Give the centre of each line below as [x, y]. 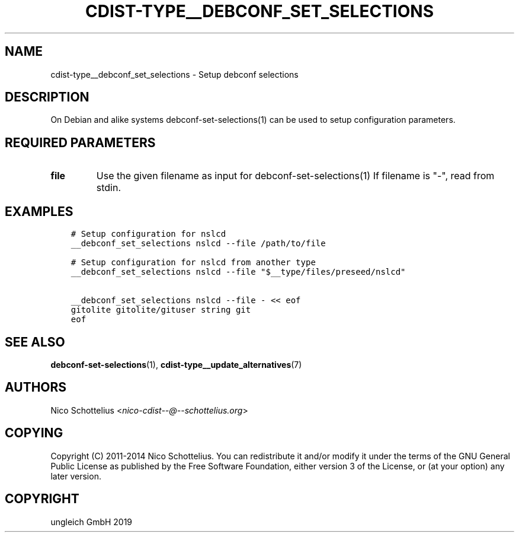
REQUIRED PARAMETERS [80, 142]
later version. [76, 476]
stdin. [109, 188]
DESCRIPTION [47, 97]
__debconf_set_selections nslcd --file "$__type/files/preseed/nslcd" [238, 272]
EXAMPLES [39, 211]
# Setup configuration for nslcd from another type [193, 263]
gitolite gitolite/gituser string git [161, 310]
